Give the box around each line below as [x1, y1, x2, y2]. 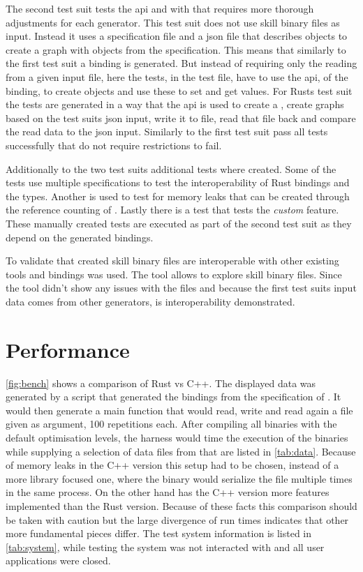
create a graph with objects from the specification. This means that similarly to [6, 42, 346, 57]
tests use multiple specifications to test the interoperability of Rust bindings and [6, 175, 350, 190]
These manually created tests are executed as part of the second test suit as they [6, 216, 352, 230]
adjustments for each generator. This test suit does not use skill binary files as [6, 15, 340, 29]
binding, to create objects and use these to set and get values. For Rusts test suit [6, 83, 353, 98]
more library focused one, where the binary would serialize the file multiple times [6, 471, 353, 486]
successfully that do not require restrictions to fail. [6, 137, 222, 152]
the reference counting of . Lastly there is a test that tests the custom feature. [6, 202, 339, 217]
